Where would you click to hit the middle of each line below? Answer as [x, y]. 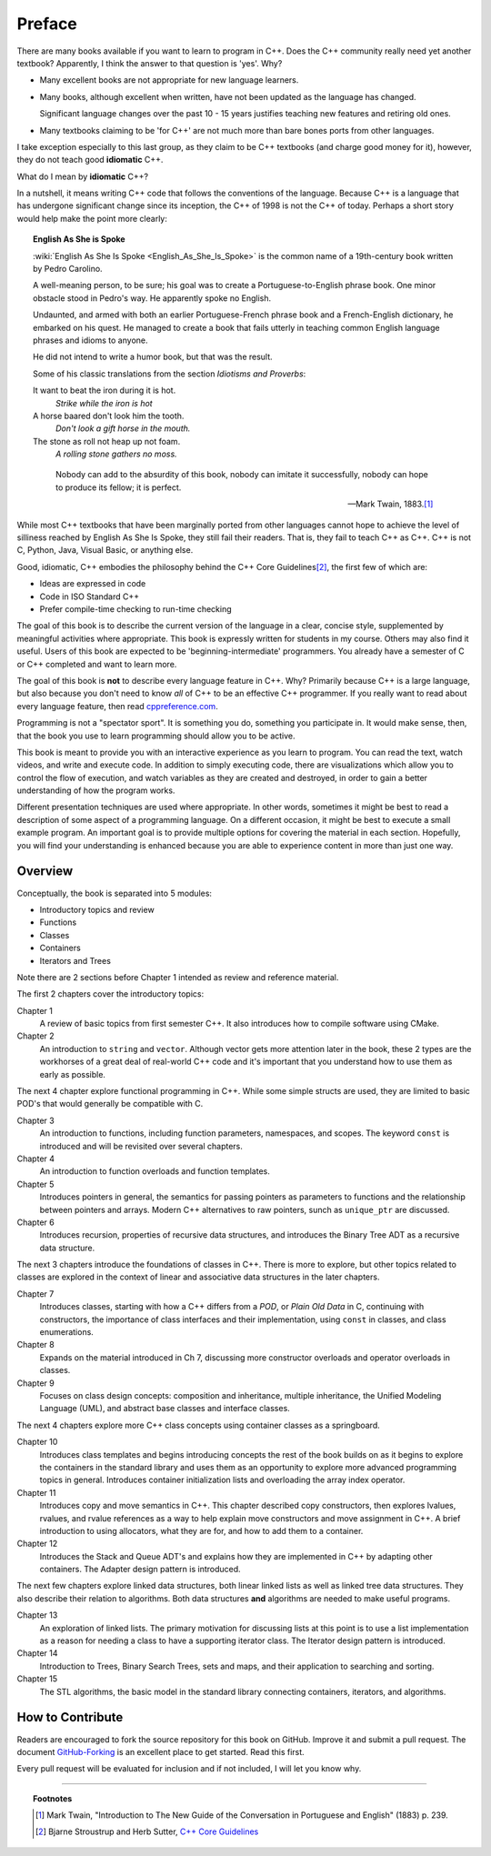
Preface [47, 24]
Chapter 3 [35, 1120]
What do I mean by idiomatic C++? [83, 176]
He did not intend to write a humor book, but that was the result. [153, 357]
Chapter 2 [35, 1036]
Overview [45, 872]
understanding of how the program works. [96, 790]
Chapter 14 [37, 1653]
